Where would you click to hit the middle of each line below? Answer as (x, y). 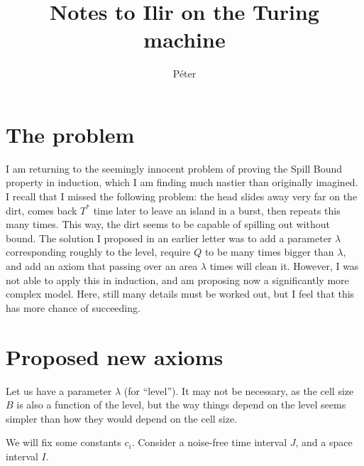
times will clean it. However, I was (284, 266)
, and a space (324, 442)
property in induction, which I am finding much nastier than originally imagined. (182, 182)
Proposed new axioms (115, 356)
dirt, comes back (42, 210)
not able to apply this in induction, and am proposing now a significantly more (177, 280)
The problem (70, 134)
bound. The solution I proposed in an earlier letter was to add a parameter (169, 238)
